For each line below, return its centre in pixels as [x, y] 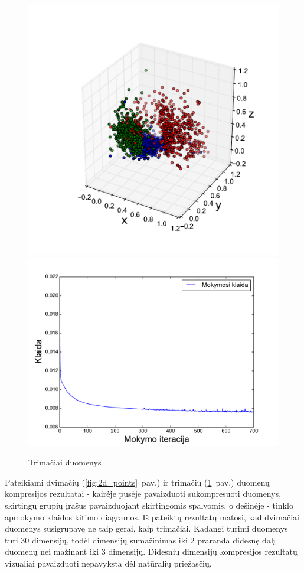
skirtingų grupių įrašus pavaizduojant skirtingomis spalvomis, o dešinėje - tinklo [149, 505]
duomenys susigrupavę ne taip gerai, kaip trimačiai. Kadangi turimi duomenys [146, 528]
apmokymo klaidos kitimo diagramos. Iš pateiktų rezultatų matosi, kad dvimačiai [152, 517]
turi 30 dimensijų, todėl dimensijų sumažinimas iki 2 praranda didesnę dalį [140, 540]
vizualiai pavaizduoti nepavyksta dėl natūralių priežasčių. [108, 563]
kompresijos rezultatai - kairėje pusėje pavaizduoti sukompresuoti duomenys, [143, 494]
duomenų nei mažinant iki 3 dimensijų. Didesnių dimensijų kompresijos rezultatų [151, 551]
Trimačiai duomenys [65, 462]
